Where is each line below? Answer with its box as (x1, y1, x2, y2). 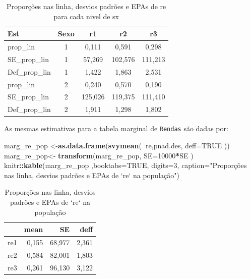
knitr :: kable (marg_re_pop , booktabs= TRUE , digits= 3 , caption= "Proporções (4, 160, 247, 171)
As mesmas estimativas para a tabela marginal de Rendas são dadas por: (4, 123, 228, 134)
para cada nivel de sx (53, 11, 119, 21)
